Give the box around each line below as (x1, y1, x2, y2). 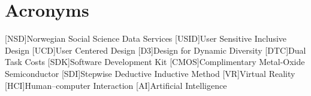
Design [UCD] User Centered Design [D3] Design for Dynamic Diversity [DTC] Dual (5, 44, 306, 56)
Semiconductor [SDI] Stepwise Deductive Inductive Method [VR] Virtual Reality (5, 67, 295, 79)
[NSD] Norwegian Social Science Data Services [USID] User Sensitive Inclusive (5, 32, 287, 45)
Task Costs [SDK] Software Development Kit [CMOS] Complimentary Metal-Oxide (5, 55, 305, 68)
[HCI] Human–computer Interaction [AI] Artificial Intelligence (5, 79, 227, 91)
